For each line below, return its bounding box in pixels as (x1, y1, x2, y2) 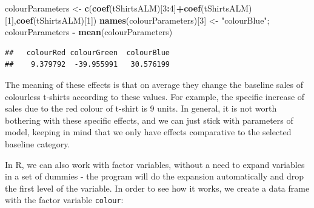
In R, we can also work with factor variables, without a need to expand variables (5, 158, 305, 170)
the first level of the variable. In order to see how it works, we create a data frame (5, 181, 310, 194)
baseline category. (5, 137, 70, 150)
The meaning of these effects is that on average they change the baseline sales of (5, 78, 303, 90)
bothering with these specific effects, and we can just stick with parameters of (5, 113, 293, 126)
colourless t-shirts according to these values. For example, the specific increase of (5, 90, 305, 102)
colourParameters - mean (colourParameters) (5, 25, 173, 38)
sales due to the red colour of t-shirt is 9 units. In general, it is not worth (5, 102, 277, 115)
